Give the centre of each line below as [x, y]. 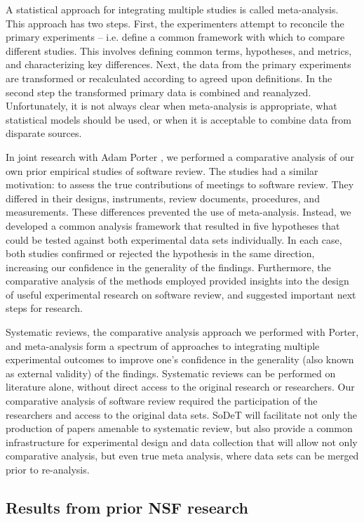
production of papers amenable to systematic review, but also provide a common [179, 428]
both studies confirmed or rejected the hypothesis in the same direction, [160, 253]
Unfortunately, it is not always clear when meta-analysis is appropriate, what [171, 106]
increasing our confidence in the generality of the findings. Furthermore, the [168, 267]
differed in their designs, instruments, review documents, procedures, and [163, 198]
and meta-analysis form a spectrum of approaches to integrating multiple [163, 345]
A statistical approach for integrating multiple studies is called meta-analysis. [172, 9]
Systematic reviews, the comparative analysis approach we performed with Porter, [182, 332]
